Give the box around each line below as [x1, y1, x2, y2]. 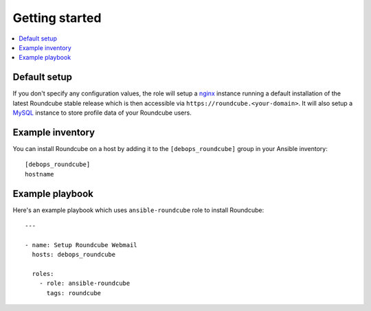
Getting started [12, 10, 102, 25]
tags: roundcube [46, 289, 102, 297]
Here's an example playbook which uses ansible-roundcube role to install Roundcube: [12, 206, 265, 214]
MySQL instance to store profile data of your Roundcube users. [12, 108, 192, 117]
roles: [32, 270, 54, 277]
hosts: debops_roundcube [32, 251, 116, 259]
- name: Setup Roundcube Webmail [25, 241, 137, 249]
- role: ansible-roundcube [38, 279, 131, 288]
